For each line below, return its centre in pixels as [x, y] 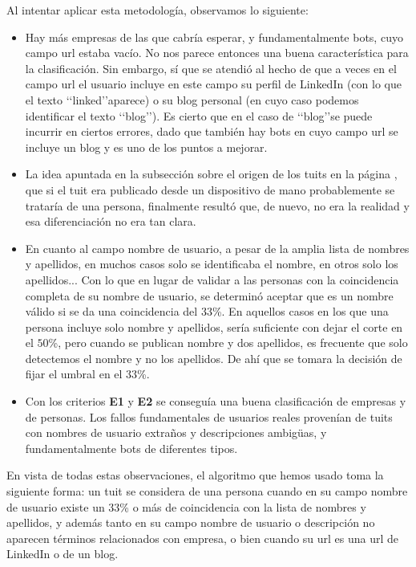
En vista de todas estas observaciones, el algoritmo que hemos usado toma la [195, 475]
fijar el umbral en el [74, 374]
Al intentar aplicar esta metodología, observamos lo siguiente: [158, 10]
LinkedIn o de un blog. [63, 554]
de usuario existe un [56, 506]
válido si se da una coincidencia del [111, 311]
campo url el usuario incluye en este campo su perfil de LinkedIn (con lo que [213, 84]
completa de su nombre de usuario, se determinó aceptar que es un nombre [209, 295]
